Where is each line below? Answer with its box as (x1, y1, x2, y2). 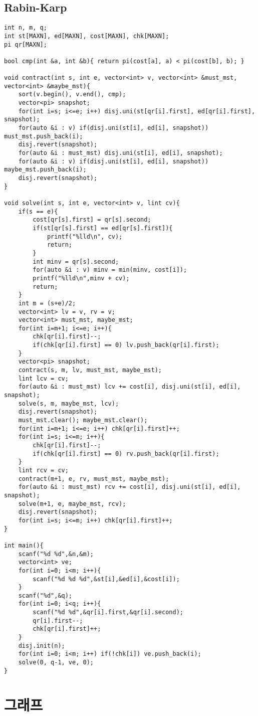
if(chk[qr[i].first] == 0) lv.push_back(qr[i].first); (33, 341, 219, 349)
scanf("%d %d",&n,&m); (18, 550, 94, 558)
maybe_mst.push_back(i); (4, 166, 87, 173)
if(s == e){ (18, 208, 58, 215)
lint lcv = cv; (18, 375, 69, 382)
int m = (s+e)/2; (18, 299, 76, 307)
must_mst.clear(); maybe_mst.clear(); (18, 417, 148, 424)
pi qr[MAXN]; (4, 41, 47, 48)
